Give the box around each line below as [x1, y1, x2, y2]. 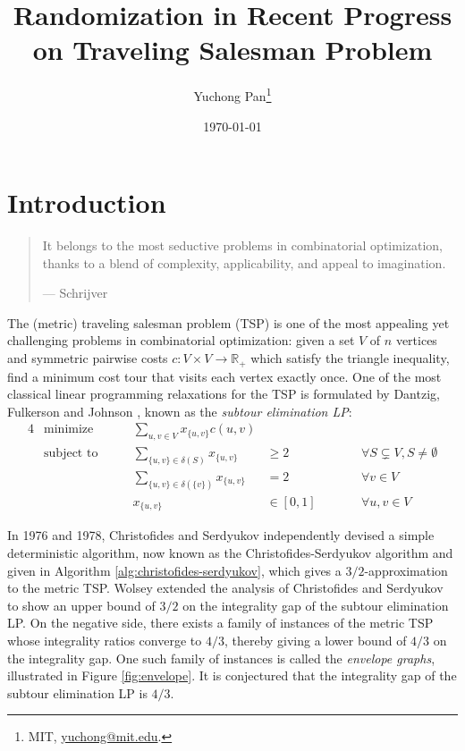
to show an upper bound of [7, 595, 156, 614]
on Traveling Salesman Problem [32, 31, 433, 68]
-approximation [364, 561, 448, 579]
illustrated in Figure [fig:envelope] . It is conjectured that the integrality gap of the [7, 666, 457, 685]
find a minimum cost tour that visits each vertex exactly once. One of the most [7, 367, 442, 385]
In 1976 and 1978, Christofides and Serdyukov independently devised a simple [7, 526, 435, 544]
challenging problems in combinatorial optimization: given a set [7, 331, 355, 350]
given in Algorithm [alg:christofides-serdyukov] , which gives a [7, 561, 342, 579]
